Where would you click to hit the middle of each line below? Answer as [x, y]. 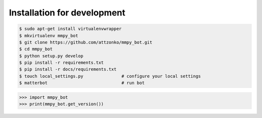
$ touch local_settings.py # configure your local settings [110, 76]
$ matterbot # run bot [82, 83]
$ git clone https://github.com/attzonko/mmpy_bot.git [86, 42]
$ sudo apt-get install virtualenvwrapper [70, 29]
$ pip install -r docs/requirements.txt [68, 69]
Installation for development [67, 13]
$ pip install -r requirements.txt [61, 63]
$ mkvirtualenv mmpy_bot [49, 36]
